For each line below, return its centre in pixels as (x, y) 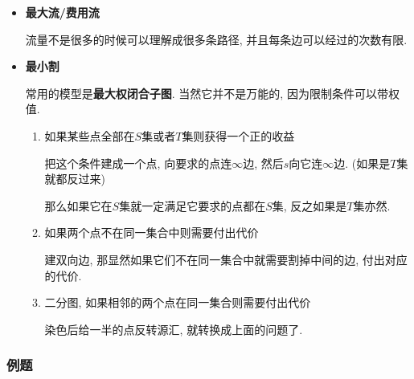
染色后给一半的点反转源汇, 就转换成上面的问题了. (174, 329)
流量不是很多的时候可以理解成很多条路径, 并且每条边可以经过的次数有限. (216, 39)
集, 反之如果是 (309, 205)
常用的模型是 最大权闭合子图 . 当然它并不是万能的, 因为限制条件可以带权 (212, 93)
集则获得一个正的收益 (238, 135)
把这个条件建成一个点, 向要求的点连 (138, 163)
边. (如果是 (362, 163)
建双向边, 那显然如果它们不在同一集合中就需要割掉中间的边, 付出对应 (226, 259)
